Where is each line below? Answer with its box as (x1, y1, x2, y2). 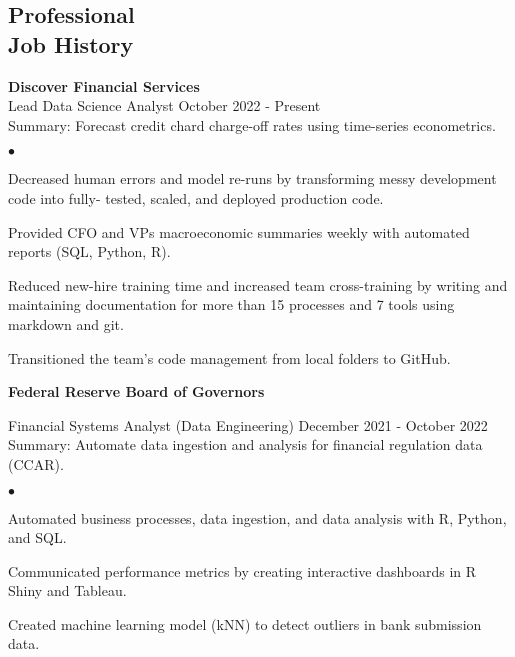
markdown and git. (8, 313, 124, 334)
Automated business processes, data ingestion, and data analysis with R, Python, (8, 507, 507, 528)
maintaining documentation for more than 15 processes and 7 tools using (8, 294, 455, 315)
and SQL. (8, 527, 67, 548)
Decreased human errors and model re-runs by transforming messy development (8, 168, 497, 189)
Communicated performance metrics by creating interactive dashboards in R (8, 560, 477, 581)
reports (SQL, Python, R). (8, 241, 171, 262)
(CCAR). (8, 453, 64, 474)
